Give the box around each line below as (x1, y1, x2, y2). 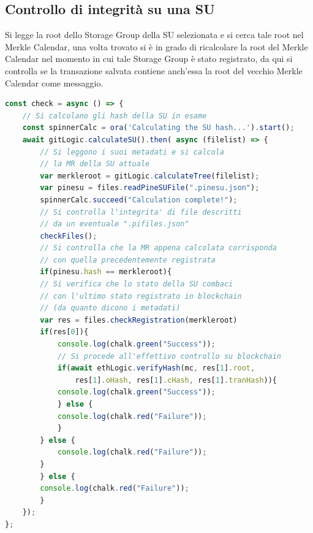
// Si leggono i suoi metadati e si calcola (40, 147, 224, 156)
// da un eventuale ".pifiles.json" (40, 220, 189, 229)
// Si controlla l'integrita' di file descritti (40, 207, 242, 217)
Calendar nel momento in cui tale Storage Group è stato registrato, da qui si (5, 52, 293, 65)
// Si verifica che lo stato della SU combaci (40, 280, 233, 289)
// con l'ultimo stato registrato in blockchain (40, 291, 242, 301)
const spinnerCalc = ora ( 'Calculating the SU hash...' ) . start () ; (22, 123, 295, 132)
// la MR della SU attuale (40, 159, 150, 169)
